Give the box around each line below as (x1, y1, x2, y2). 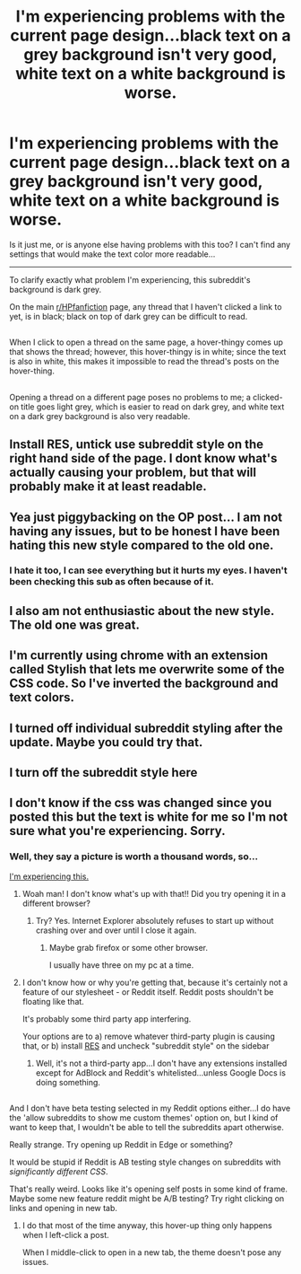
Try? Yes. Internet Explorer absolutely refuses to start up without (35, 915, 274, 926)
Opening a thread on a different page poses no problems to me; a (9, 391, 251, 402)
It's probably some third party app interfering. (21, 1013, 192, 1024)
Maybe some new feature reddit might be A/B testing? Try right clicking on (9, 1193, 285, 1204)
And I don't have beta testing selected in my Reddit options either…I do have (9, 1103, 291, 1114)
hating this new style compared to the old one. (9, 537, 274, 553)
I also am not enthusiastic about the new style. (9, 603, 275, 619)
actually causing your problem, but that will (9, 465, 257, 480)
